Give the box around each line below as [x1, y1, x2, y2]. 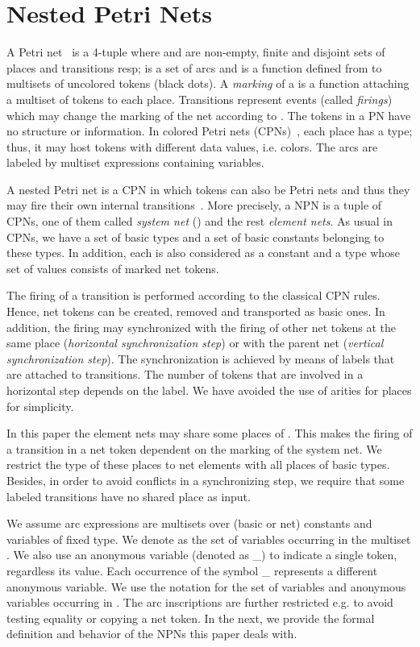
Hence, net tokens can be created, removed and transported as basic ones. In [6, 303, 385, 320]
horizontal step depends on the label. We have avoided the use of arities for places [6, 382, 412, 398]
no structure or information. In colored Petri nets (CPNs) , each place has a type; [6, 122, 413, 139]
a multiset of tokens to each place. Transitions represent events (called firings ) [6, 90, 393, 107]
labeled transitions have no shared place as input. [6, 487, 251, 504]
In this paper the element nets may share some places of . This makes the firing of [6, 425, 413, 442]
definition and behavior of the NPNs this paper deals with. [6, 625, 297, 642]
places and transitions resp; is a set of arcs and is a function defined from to [6, 59, 382, 76]
